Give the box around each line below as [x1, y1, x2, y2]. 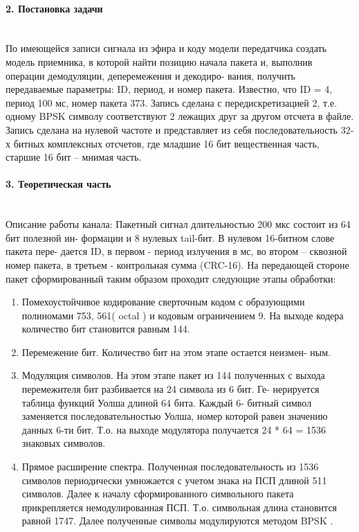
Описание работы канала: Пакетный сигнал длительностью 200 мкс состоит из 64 [6, 217, 351, 231]
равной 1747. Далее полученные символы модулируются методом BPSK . [21, 513, 333, 528]
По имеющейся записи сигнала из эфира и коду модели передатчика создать [6, 41, 327, 55]
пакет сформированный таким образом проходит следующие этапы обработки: [6, 271, 336, 285]
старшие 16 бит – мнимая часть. [6, 150, 142, 164]
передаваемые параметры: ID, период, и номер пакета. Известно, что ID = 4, [6, 82, 333, 96]
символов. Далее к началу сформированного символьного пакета [21, 486, 294, 501]
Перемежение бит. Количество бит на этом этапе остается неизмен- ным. [21, 344, 331, 359]
